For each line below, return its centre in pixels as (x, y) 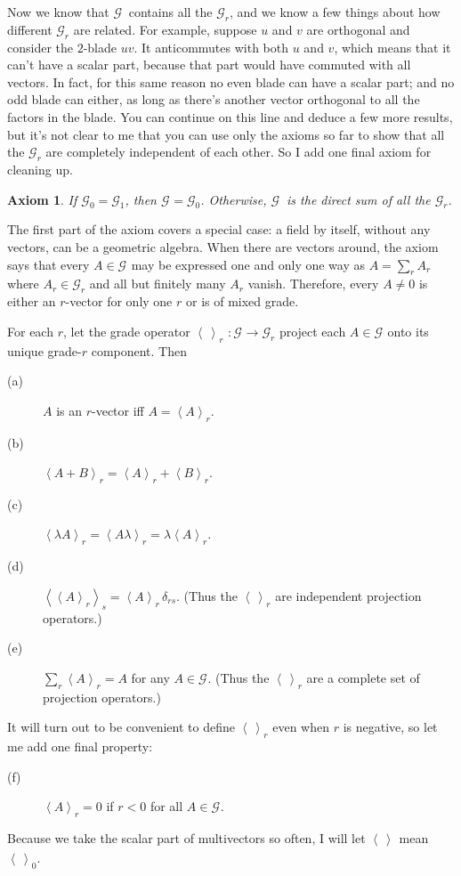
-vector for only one (119, 301)
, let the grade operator (126, 331)
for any (150, 677)
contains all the (170, 12)
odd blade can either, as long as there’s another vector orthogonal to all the (214, 99)
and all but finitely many (158, 284)
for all (166, 806)
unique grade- (44, 350)
